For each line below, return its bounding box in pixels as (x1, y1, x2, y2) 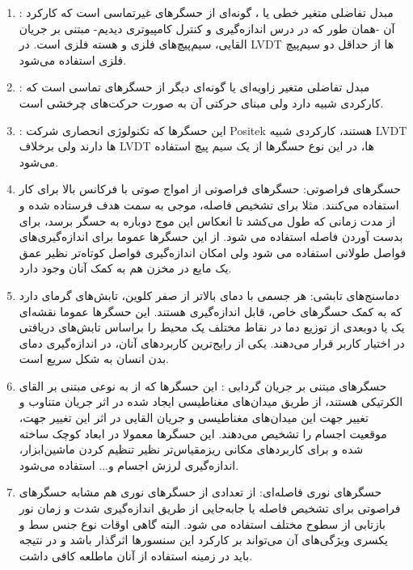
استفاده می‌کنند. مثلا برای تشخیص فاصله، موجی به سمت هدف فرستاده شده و (19, 196, 399, 213)
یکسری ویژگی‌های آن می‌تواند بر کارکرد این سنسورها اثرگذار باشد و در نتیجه (19, 531, 388, 548)
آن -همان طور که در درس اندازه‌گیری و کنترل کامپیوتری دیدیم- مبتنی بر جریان (19, 19, 395, 36)
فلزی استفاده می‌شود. (19, 51, 127, 68)
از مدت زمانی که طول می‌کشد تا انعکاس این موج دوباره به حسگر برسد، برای (19, 212, 396, 229)
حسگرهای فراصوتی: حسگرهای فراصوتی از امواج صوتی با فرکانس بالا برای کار (19, 180, 401, 197)
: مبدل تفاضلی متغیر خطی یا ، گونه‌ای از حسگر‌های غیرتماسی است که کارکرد (19, 4, 394, 20)
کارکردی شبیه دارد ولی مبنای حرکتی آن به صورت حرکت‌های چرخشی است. (19, 94, 384, 111)
